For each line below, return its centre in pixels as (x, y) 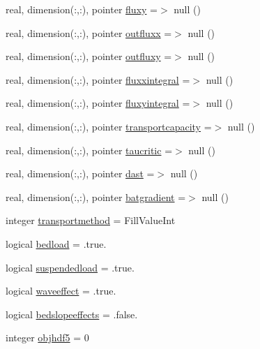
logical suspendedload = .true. (70, 267)
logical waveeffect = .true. (61, 291)
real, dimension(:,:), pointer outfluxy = (89, 56)
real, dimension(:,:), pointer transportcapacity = (109, 126)
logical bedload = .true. (56, 243)
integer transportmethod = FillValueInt (91, 220)
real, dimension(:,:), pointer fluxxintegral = (98, 79)
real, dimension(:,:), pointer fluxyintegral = (98, 103)
